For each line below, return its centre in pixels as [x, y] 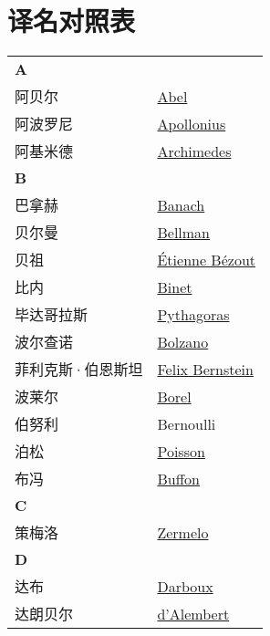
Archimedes [194, 151]
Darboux [185, 586]
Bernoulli [187, 423]
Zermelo [183, 532]
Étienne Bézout [207, 259]
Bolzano [183, 341]
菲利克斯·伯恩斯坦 [79, 370]
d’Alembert [193, 613]
